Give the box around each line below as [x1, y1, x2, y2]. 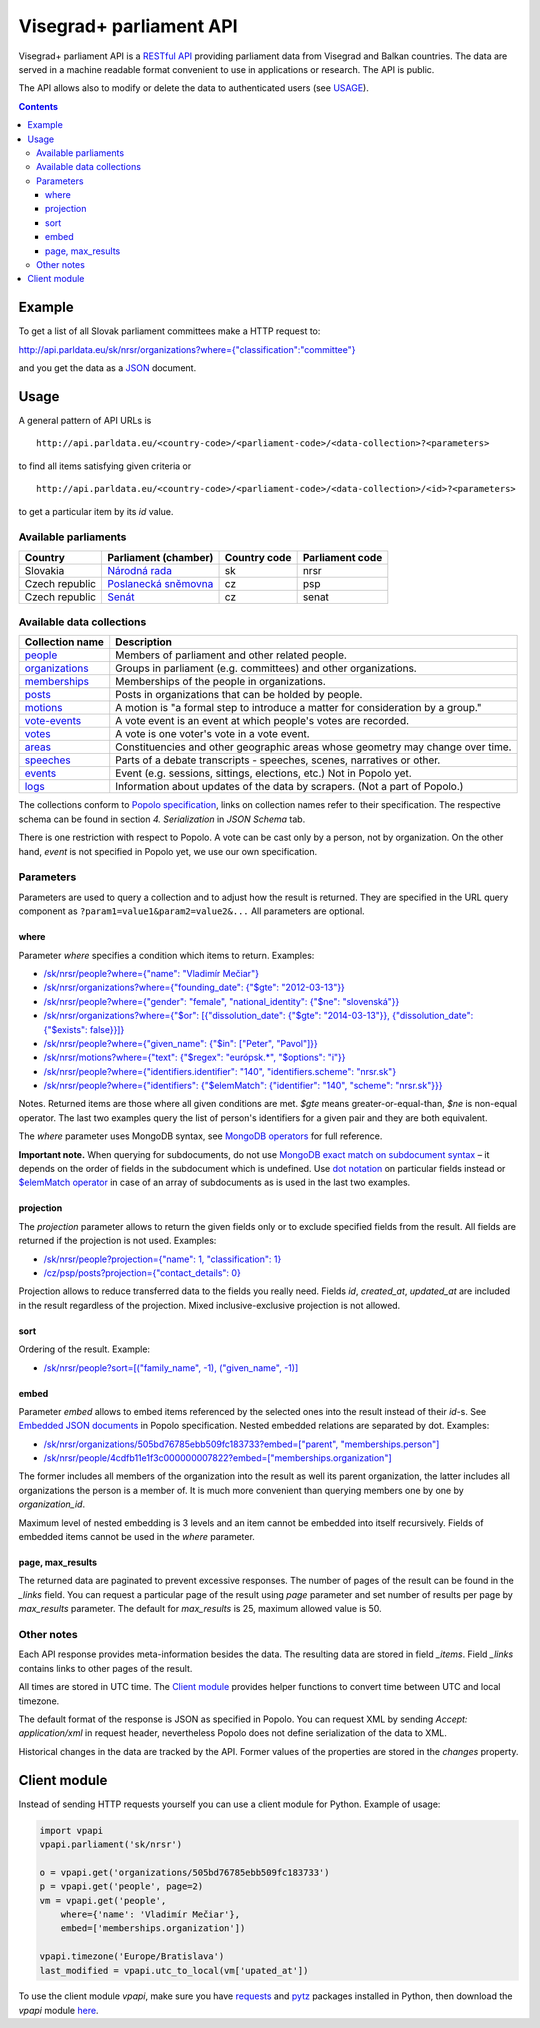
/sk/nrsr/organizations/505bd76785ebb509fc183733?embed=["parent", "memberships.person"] [43, 1438, 440, 1450]
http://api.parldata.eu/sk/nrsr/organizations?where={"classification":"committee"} [18, 343, 356, 355]
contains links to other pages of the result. [18, 1662, 193, 1674]
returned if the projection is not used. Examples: [18, 1235, 217, 1247]
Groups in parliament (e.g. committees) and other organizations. [115, 661, 417, 675]
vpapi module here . [18, 2004, 99, 2016]
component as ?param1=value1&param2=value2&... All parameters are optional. [18, 905, 365, 917]
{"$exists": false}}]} [43, 1023, 125, 1035]
